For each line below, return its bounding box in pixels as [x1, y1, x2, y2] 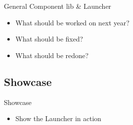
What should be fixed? [15, 34, 83, 44]
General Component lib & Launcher [4, 1, 112, 11]
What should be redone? [15, 50, 89, 60]
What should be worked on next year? [15, 17, 130, 27]
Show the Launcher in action [15, 113, 101, 124]
